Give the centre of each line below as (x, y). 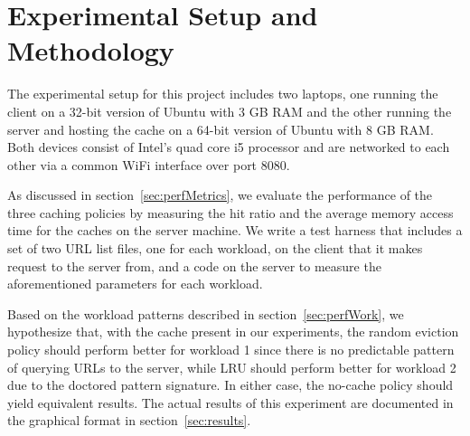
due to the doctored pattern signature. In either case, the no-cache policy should (230, 385)
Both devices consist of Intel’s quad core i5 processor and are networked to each (229, 147)
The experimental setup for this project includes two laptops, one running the (223, 94)
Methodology (91, 50)
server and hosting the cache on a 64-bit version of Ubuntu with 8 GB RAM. (221, 129)
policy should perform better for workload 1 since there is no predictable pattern (231, 350)
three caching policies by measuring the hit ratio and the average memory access (230, 212)
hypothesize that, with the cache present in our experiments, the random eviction (233, 332)
